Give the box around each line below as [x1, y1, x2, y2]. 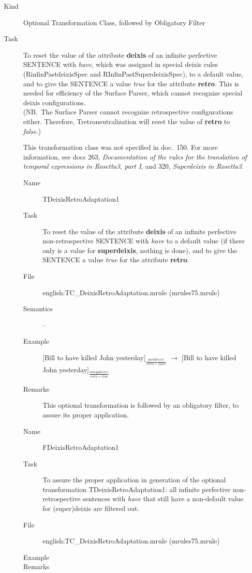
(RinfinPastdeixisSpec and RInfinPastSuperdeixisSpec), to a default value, [23, 68, 243, 79]
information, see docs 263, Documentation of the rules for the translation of [23, 151, 247, 161]
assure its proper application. [43, 409, 129, 419]
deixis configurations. [23, 97, 86, 107]
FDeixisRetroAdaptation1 [43, 442, 119, 452]
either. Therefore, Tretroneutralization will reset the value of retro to [23, 116, 230, 126]
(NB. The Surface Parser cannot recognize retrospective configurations [23, 107, 233, 117]
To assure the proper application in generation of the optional [43, 475, 226, 485]
